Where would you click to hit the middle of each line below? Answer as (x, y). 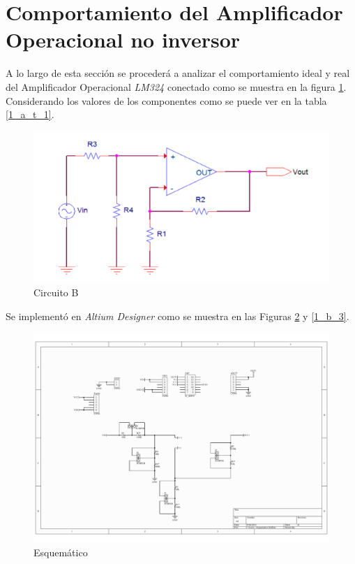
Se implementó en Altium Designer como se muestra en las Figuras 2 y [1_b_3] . (177, 316)
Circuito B (56, 292)
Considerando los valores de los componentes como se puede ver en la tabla (166, 100)
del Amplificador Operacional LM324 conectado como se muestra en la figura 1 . (176, 86)
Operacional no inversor (123, 39)
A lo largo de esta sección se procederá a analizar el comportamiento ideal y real (178, 73)
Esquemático (61, 552)
